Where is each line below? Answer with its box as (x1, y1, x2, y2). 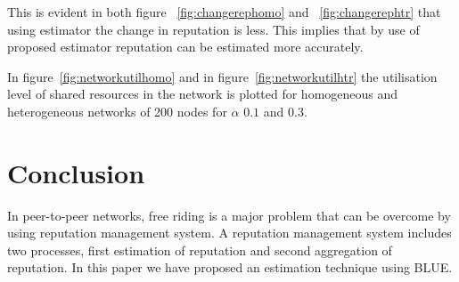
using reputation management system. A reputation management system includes (7, 223, 452, 242)
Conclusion (7, 154, 145, 190)
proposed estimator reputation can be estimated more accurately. (7, 37, 364, 56)
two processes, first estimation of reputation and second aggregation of (7, 240, 392, 259)
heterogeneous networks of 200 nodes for (7, 101, 227, 120)
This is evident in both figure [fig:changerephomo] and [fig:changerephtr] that (7, 3, 441, 20)
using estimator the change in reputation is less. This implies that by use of (7, 20, 420, 38)
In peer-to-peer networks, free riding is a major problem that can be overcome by (7, 205, 451, 224)
